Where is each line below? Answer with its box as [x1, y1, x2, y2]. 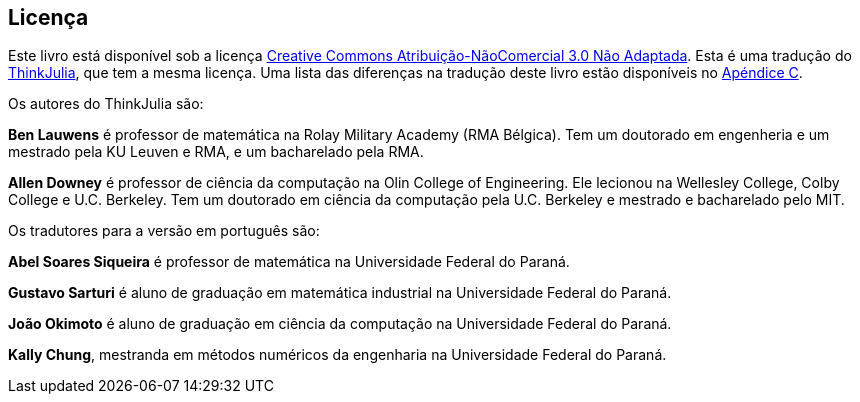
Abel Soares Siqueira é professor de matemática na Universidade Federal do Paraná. [8, 253, 570, 271]
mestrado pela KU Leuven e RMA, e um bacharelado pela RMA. [8, 143, 424, 161]
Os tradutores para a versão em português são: [8, 222, 320, 240]
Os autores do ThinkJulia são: [8, 95, 204, 113]
